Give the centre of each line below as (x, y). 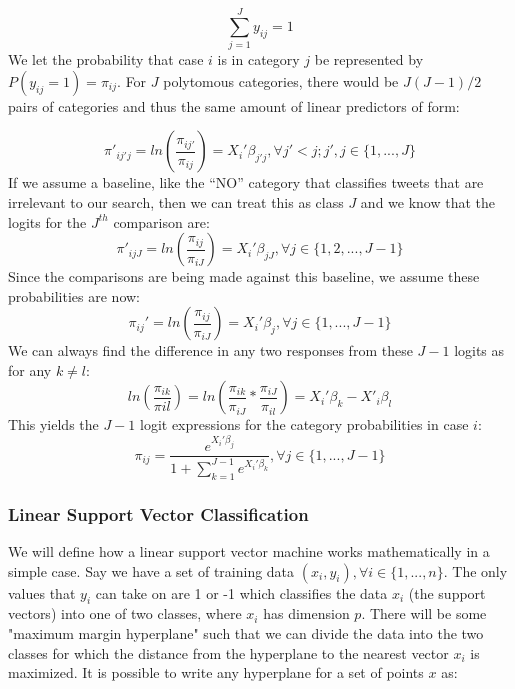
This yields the (53, 424)
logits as (479, 350)
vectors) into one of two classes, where (125, 613)
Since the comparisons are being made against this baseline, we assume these (244, 276)
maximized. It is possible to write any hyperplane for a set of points (216, 672)
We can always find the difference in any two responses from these (210, 350)
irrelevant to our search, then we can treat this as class (176, 201)
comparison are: (161, 221)
